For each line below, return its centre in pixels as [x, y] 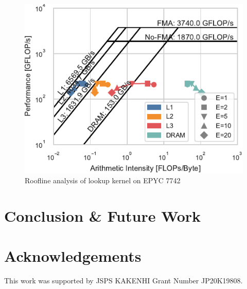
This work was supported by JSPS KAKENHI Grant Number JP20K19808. [123, 280]
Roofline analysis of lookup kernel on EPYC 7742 [103, 180]
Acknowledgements [73, 255]
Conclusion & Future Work [103, 215]
